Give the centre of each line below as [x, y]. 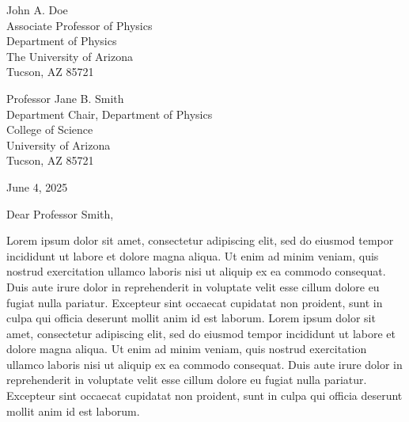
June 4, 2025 [37, 186]
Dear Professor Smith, [60, 213]
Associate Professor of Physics [80, 25]
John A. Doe [37, 10]
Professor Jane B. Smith [65, 98]
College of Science [50, 129]
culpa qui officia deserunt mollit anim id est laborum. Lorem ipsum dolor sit [191, 318]
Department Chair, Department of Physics [110, 114]
